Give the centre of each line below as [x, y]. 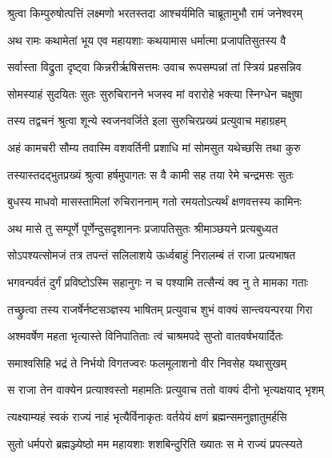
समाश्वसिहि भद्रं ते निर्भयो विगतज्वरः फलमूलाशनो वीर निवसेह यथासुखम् [147, 362]
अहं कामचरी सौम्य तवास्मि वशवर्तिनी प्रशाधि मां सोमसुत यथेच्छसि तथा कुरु [154, 147]
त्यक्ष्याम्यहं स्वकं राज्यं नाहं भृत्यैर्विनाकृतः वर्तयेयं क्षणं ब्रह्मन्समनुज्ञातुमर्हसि [147, 416]
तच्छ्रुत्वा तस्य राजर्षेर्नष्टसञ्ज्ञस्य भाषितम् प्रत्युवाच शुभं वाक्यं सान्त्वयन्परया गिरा [160, 309]
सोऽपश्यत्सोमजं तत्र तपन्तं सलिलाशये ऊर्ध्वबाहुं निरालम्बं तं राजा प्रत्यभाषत [152, 255]
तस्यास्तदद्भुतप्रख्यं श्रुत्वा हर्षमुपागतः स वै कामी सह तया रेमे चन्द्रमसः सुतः [150, 174]
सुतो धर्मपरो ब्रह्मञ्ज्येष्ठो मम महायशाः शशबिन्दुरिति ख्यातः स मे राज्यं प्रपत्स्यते [155, 443]
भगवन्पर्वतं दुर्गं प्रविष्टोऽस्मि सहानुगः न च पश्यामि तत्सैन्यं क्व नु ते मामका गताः [158, 281]
